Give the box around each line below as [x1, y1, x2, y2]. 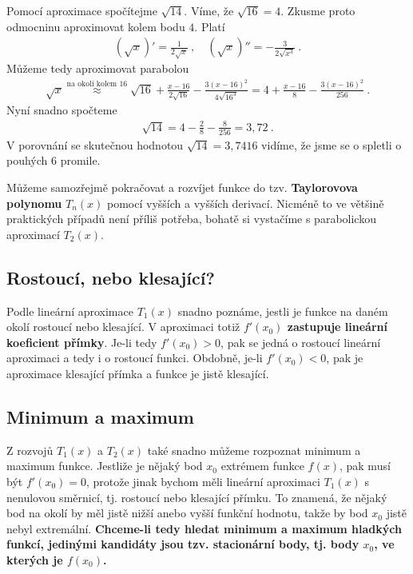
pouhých [6, 152, 48, 169]
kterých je [6, 551, 63, 568]
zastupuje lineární [287, 318, 387, 335]
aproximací [6, 225, 60, 242]
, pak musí [339, 457, 391, 474]
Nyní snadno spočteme [6, 102, 117, 118]
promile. [60, 152, 101, 169]
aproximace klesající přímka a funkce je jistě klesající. [6, 365, 269, 382]
